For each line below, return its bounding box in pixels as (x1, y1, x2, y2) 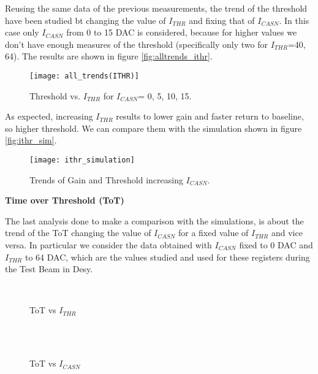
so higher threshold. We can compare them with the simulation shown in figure (5, 121, 302, 134)
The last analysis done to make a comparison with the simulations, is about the (5, 214, 304, 227)
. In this (279, 13, 309, 26)
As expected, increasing (5, 110, 93, 123)
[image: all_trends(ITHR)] (29, 71, 139, 80)
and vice (271, 226, 303, 239)
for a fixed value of (178, 226, 249, 239)
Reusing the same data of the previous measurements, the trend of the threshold (5, 2, 308, 14)
